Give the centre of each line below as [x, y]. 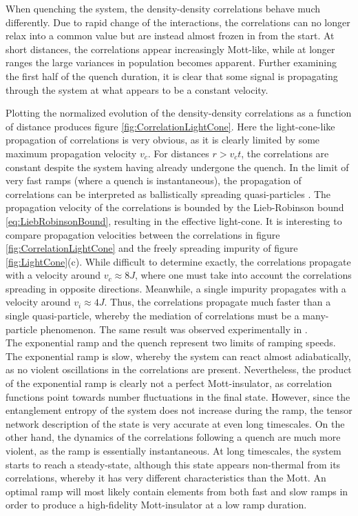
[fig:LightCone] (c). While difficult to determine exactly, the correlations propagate [178, 261]
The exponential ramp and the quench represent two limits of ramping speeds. [171, 343]
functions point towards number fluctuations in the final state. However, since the [178, 396]
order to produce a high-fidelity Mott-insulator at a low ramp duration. [156, 505]
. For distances [178, 153]
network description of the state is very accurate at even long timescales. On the [175, 423]
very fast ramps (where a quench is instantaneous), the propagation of [154, 180]
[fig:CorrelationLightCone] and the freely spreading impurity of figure [152, 248]
